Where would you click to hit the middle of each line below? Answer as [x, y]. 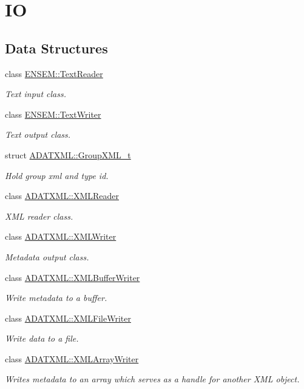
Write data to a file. [42, 338]
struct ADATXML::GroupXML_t [68, 154]
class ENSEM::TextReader [54, 73]
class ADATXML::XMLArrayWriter [72, 358]
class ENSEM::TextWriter [53, 114]
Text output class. [38, 134]
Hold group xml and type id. [57, 175]
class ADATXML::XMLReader [62, 196]
